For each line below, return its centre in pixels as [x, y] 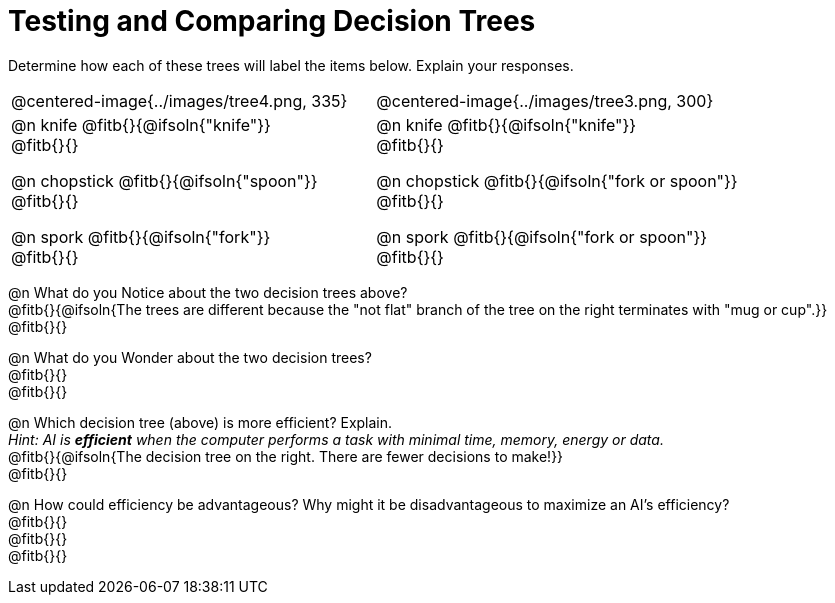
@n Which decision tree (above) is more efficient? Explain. [200, 422]
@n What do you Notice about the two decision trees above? [208, 292]
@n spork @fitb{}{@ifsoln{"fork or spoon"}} [542, 236]
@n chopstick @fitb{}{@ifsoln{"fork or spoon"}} [557, 180]
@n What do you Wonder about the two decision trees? [190, 357]
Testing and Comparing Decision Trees [272, 21]
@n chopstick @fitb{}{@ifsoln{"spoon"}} [164, 180]
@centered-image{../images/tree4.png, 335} [179, 100]
